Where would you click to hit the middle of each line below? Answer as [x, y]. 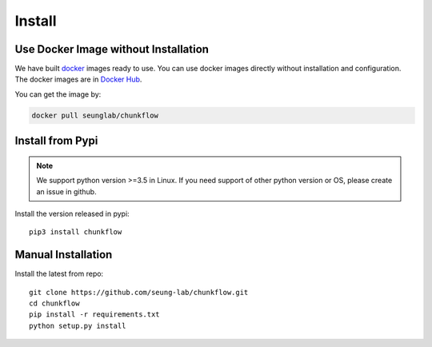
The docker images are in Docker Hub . [78, 79]
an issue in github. [66, 191]
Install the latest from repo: [59, 274]
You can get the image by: [58, 94]
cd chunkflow [54, 303]
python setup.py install [78, 325]
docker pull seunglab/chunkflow [95, 115]
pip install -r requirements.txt [94, 315]
